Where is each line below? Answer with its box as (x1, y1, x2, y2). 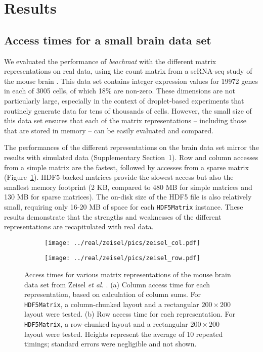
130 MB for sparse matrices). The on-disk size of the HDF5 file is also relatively (4, 191, 252, 202)
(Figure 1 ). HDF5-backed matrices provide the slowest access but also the (4, 172, 234, 182)
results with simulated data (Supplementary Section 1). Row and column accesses (4, 152, 258, 162)
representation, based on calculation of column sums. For (24, 289, 201, 299)
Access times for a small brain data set (4, 32, 211, 47)
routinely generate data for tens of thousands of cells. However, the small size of (4, 105, 252, 116)
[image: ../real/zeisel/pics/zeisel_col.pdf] (45, 239, 200, 246)
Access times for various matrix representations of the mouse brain (24, 269, 231, 280)
